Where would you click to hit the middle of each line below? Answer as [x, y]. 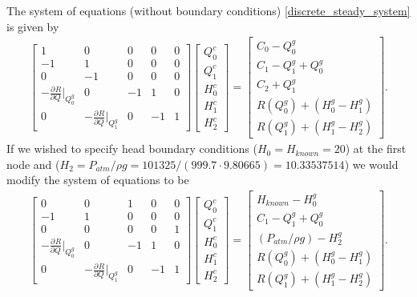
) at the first [376, 148]
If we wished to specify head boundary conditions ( [132, 148]
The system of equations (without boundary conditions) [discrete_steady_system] [208, 10]
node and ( [33, 164]
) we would [371, 164]
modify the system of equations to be [98, 180]
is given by [33, 26]
